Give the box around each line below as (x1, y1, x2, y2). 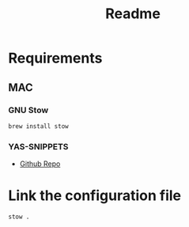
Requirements (8, 49, 103, 67)
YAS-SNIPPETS (8, 141, 69, 152)
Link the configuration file (8, 187, 182, 205)
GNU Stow (8, 104, 49, 115)
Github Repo (19, 159, 61, 168)
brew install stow (8, 122, 69, 131)
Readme (105, 5, 161, 23)
